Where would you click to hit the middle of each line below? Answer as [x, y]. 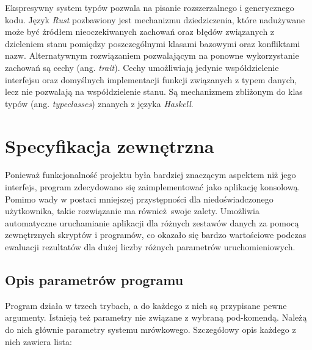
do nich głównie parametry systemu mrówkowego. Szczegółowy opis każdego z [151, 330]
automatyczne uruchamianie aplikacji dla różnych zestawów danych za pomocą [152, 222]
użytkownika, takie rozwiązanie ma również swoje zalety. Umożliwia [132, 211]
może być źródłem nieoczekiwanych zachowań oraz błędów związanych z [140, 32]
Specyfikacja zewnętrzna [110, 145]
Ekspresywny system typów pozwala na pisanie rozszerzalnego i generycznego [150, 7]
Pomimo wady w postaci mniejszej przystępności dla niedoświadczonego [139, 199]
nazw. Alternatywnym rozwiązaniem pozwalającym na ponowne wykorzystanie [152, 55]
